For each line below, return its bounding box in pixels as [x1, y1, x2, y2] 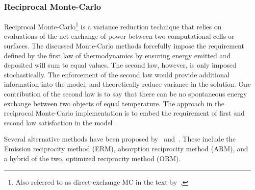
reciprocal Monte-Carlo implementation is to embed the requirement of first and [4, 108, 245, 118]
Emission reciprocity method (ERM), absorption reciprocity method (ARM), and [4, 143, 248, 153]
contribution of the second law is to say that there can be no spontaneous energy [4, 89, 247, 99]
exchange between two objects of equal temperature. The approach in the [4, 98, 225, 108]
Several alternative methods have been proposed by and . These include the [4, 134, 236, 144]
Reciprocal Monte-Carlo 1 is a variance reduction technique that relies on [4, 20, 222, 31]
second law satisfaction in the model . [4, 117, 118, 127]
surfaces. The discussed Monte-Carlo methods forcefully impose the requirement [4, 41, 244, 51]
